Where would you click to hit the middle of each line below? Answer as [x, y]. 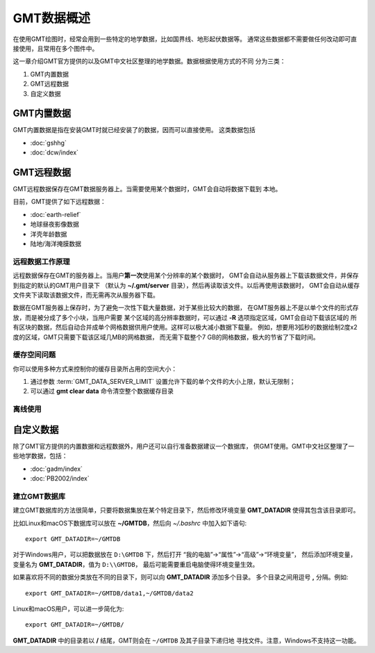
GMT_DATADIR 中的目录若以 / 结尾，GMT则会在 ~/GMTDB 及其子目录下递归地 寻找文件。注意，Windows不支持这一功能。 [186, 640]
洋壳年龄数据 [49, 234]
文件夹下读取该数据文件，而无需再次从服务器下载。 [86, 295]
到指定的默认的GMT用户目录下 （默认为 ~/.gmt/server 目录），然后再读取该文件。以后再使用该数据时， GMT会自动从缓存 [186, 285]
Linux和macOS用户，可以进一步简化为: [68, 608]
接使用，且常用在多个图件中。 [56, 48]
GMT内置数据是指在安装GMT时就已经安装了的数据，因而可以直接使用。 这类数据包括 [134, 130]
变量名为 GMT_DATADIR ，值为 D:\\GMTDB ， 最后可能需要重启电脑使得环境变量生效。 [136, 564]
